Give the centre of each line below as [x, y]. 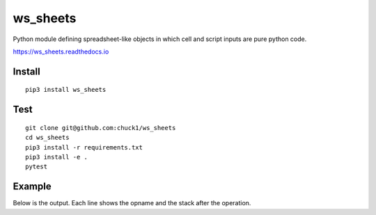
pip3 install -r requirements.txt [84, 147]
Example [32, 187]
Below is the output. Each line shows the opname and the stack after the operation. [132, 203]
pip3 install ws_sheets [66, 90]
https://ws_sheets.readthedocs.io [61, 51]
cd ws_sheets [47, 138]
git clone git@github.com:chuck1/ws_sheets [101, 128]
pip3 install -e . [57, 157]
